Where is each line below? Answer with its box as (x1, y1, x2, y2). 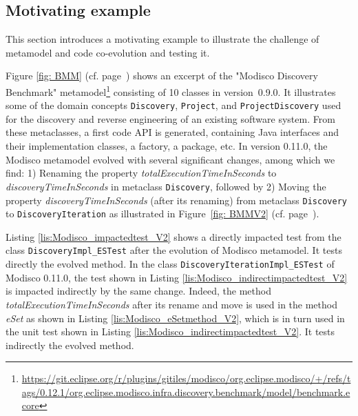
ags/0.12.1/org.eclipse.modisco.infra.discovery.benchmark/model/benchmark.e (21, 384, 350, 399)
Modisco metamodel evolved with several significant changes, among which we (6, 152, 335, 166)
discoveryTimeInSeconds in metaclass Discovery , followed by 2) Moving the (6, 179, 326, 193)
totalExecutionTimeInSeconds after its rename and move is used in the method (6, 297, 337, 311)
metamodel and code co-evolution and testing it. (6, 45, 210, 59)
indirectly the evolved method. (6, 337, 134, 352)
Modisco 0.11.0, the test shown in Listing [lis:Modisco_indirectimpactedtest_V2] (6, 270, 348, 284)
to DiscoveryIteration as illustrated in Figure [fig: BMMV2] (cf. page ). (6, 206, 319, 221)
